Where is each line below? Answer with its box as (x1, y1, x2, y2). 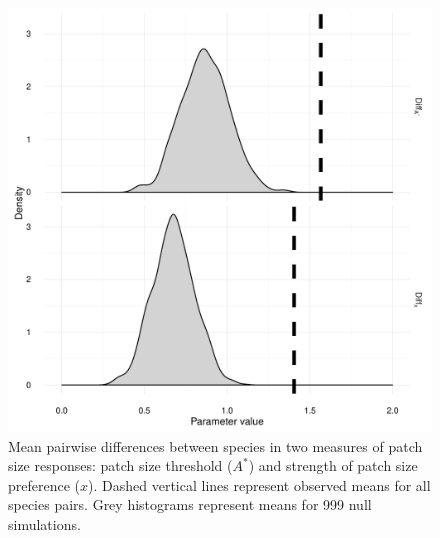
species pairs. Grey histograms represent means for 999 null (8, 494, 372, 515)
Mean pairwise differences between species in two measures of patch (8, 435, 423, 456)
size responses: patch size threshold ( (8, 455, 233, 476)
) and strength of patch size (248, 455, 418, 476)
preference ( (8, 474, 81, 495)
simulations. (8, 513, 81, 534)
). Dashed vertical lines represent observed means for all (88, 474, 431, 495)
